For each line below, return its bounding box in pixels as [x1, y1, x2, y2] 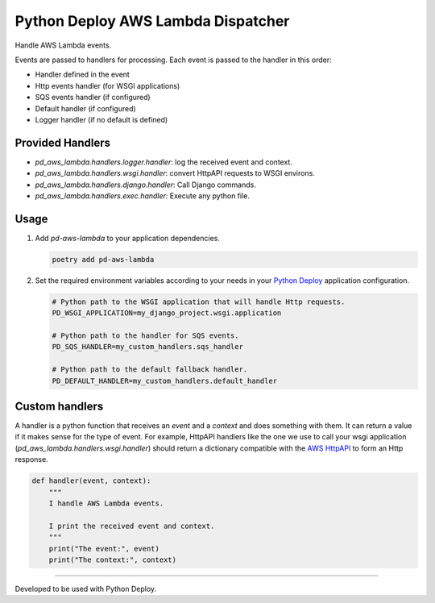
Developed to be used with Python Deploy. [14, 584, 157, 593]
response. [14, 455, 48, 464]
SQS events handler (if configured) [35, 93, 151, 102]
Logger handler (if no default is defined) [35, 114, 168, 124]
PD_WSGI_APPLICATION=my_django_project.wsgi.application [52, 309, 282, 318]
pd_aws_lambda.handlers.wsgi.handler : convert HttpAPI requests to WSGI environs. [35, 168, 316, 178]
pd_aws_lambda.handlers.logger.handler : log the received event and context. [35, 157, 293, 167]
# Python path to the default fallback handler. [52, 365, 248, 374]
